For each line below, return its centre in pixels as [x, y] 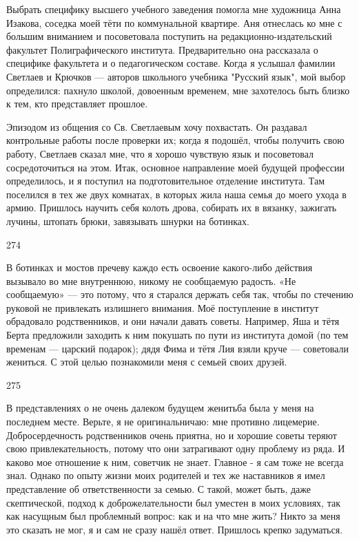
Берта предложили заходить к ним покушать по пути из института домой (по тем [177, 335]
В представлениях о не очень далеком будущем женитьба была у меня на [160, 408]
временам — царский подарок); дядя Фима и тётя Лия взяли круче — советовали [178, 348]
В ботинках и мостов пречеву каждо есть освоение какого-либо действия [160, 267]
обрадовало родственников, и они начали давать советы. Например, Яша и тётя [173, 321]
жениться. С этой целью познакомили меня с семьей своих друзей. [147, 362]
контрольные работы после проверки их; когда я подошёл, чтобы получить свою [175, 140]
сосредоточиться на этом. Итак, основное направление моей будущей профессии [175, 167]
